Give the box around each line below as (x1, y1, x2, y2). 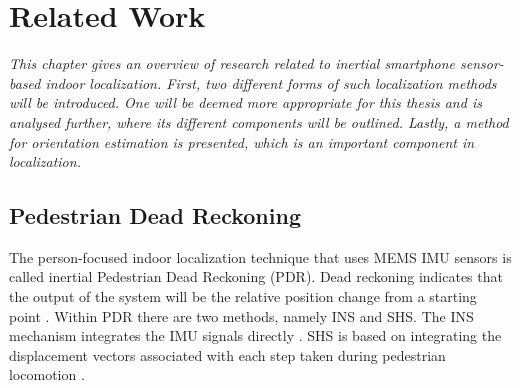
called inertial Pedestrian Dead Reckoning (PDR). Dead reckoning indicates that (9, 266, 503, 287)
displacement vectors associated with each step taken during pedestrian (9, 344, 446, 365)
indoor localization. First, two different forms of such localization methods (45, 72, 497, 93)
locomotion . (9, 364, 85, 385)
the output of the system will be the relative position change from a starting (9, 286, 477, 307)
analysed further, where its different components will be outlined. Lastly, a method (9, 111, 509, 132)
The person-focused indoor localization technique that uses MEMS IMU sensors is (9, 246, 512, 267)
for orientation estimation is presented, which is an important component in (9, 131, 475, 152)
